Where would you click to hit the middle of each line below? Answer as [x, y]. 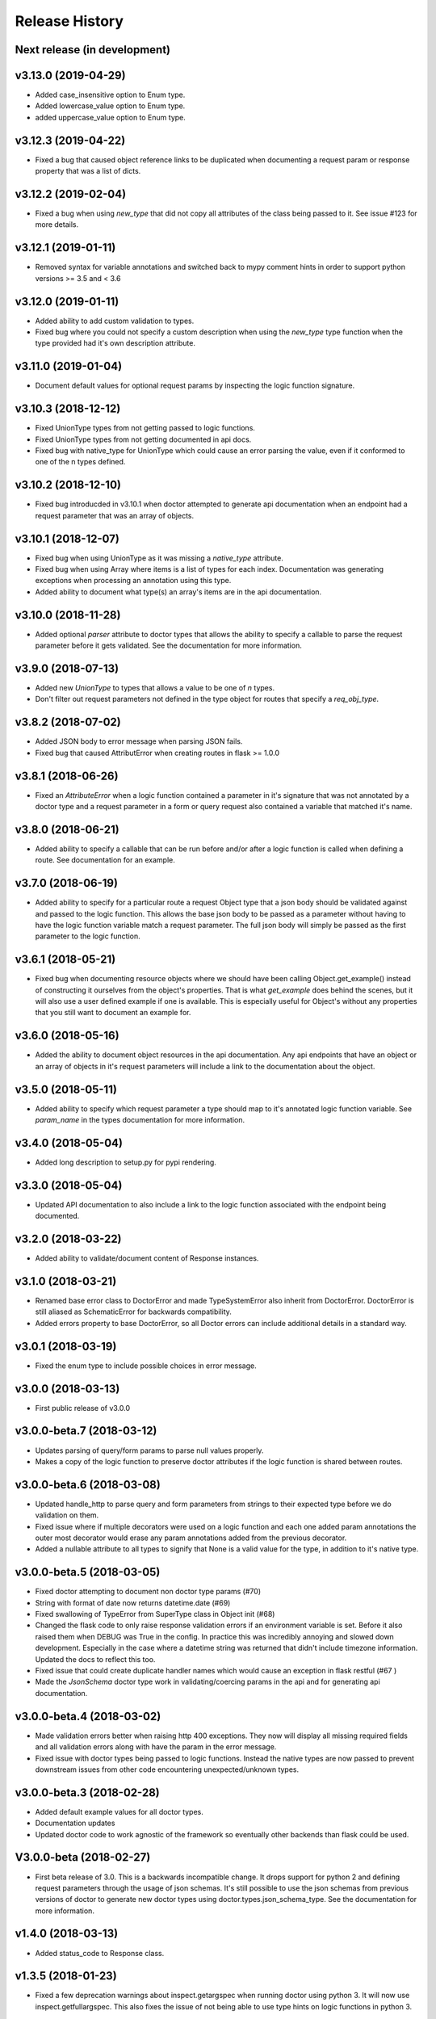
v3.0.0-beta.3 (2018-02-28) [88, 1792]
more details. [57, 225]
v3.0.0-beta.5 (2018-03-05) [88, 1572]
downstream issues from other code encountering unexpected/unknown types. [167, 1769]
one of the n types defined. [80, 462]
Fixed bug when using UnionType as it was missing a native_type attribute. [159, 558]
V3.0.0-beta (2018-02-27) [83, 1857]
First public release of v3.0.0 [83, 1408]
